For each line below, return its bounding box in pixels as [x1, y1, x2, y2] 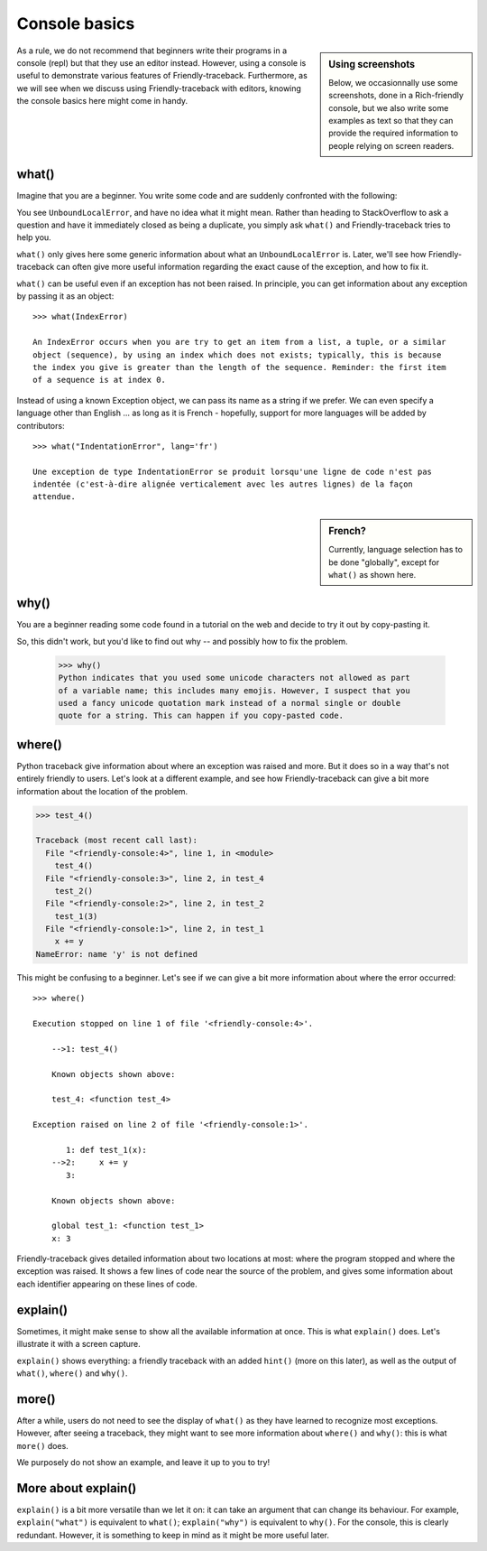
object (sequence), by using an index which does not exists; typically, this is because [32, 349, 442, 360]
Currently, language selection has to [328, 544, 464, 555]
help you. [16, 232, 51, 243]
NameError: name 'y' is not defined [35, 949, 198, 959]
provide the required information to [328, 127, 459, 139]
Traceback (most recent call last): [35, 835, 198, 846]
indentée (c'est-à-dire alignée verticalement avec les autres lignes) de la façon [32, 479, 414, 489]
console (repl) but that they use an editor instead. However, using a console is [16, 57, 307, 68]
